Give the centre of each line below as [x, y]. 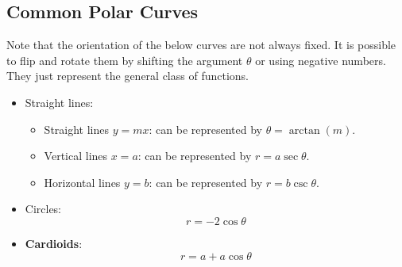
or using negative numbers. [321, 60]
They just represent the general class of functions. [128, 76]
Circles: [43, 209]
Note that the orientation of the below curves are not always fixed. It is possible [201, 45]
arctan [304, 130]
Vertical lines [76, 156]
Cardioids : [54, 243]
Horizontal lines [82, 182]
